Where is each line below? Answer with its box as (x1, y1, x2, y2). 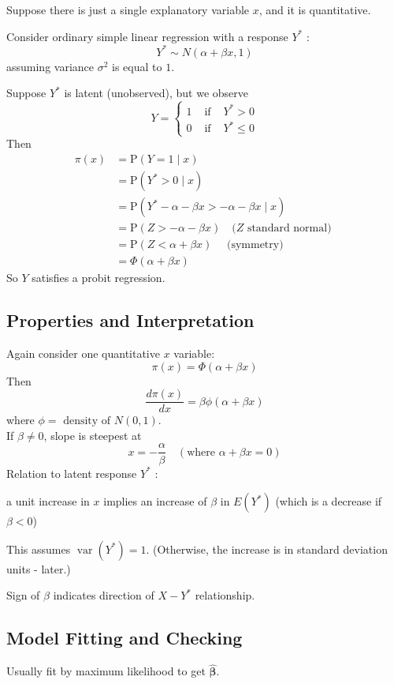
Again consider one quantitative (6, 345, 160, 362)
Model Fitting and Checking (6, 626, 243, 650)
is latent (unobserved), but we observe (64, 85, 249, 101)
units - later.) (6, 560, 71, 577)
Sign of (6, 587, 40, 603)
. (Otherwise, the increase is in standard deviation (146, 540, 388, 557)
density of (63, 415, 111, 427)
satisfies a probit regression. (32, 269, 165, 286)
